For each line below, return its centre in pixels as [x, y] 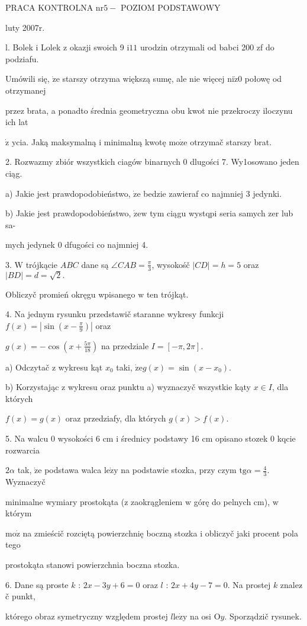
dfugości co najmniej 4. [106, 245]
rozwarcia [23, 450]
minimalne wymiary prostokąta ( [65, 501]
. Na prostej [249, 584]
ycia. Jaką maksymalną [54, 141]
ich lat [17, 122]
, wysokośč [171, 264]
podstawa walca [73, 470]
